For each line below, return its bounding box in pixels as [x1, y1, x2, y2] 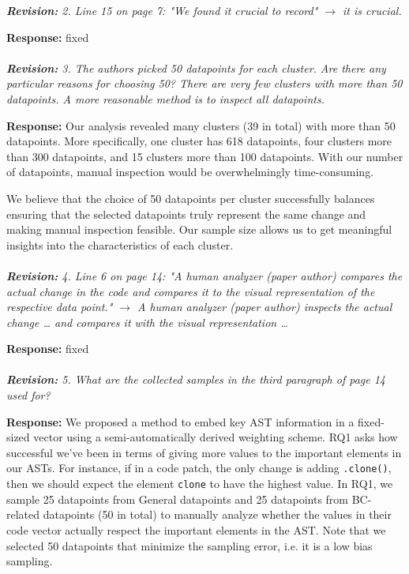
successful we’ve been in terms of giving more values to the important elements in [6, 444, 402, 460]
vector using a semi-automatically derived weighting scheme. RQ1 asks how [33, 429, 398, 445]
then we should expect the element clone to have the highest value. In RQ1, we [6, 475, 393, 492]
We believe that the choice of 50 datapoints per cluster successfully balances [6, 189, 375, 206]
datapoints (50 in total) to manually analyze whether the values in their [43, 506, 392, 523]
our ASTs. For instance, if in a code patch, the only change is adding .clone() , [6, 460, 392, 476]
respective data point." [6, 298, 113, 315]
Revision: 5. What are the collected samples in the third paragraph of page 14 [6, 371, 386, 388]
